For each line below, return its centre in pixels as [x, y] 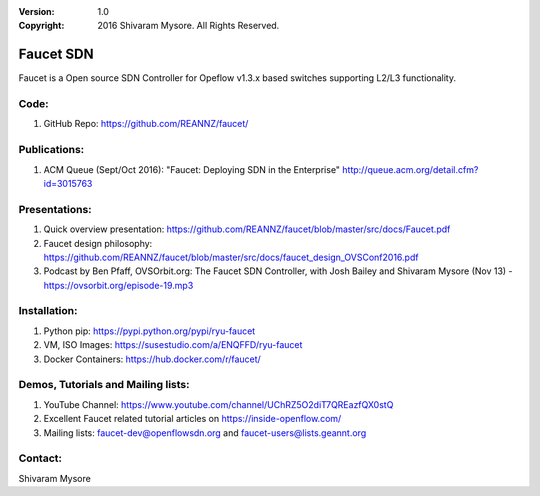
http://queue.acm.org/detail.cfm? [410, 169]
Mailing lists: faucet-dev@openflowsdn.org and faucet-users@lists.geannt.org [205, 432]
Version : [36, 11]
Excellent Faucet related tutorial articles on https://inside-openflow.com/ [192, 419]
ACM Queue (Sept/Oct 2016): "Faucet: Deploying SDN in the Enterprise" [191, 169]
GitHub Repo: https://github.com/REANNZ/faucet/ [146, 124]
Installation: [48, 311]
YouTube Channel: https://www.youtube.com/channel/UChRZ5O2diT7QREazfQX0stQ [218, 404]
